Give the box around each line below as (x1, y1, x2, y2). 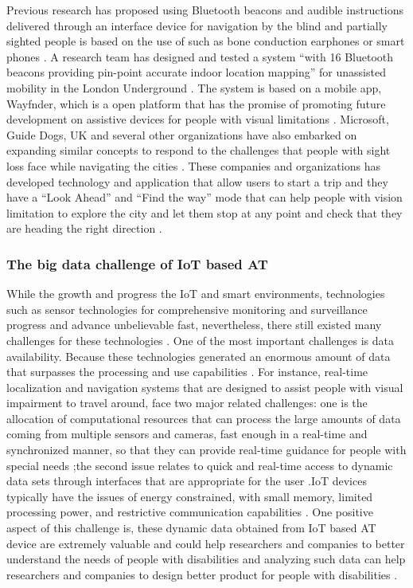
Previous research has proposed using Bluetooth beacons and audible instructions (6, 2, 404, 18)
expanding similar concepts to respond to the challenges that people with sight (6, 142, 391, 159)
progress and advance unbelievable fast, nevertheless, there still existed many (6, 316, 382, 333)
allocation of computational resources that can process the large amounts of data (6, 410, 401, 426)
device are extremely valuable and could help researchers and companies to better (6, 535, 405, 551)
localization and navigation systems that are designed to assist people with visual (6, 378, 403, 395)
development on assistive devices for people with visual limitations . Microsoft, (6, 111, 389, 127)
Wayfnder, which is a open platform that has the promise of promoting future (6, 95, 386, 112)
